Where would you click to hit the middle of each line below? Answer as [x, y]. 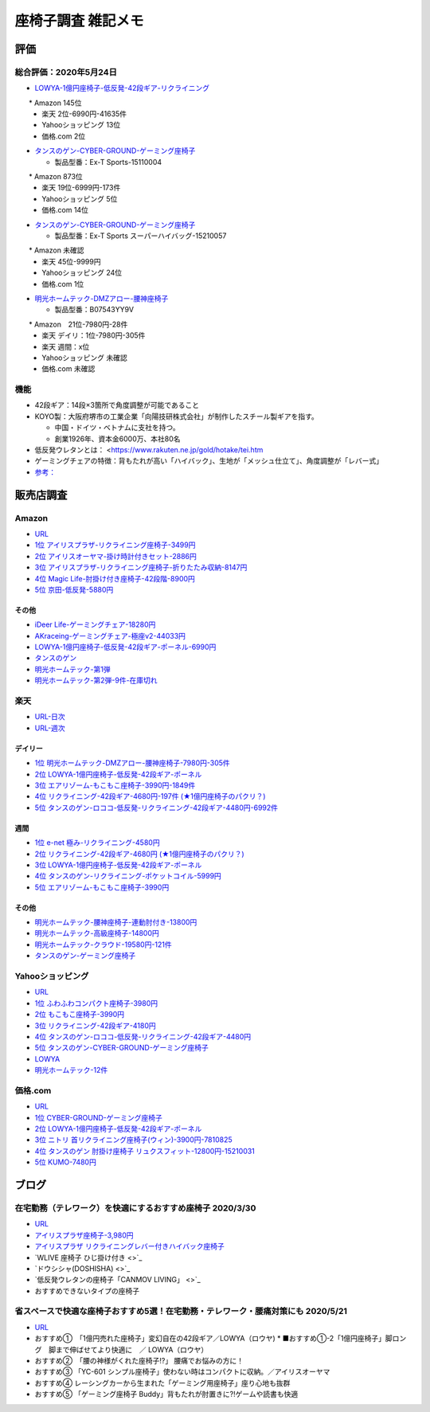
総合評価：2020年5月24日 [66, 72]
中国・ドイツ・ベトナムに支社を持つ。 [117, 428]
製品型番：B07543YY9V [94, 310]
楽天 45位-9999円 [71, 261]
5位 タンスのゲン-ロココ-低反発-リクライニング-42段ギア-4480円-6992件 [156, 808]
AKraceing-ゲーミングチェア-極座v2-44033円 [110, 636]
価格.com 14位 [65, 210]
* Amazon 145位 [55, 103]
